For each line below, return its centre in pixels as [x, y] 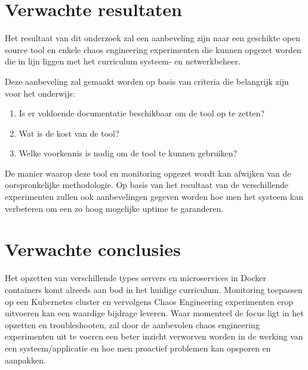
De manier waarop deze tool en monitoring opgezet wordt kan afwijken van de [148, 173]
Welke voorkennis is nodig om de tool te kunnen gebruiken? [128, 153]
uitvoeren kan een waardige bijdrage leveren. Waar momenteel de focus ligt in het [154, 313]
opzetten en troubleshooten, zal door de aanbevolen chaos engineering [132, 324]
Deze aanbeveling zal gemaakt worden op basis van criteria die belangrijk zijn [147, 81]
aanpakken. [25, 360]
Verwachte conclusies [93, 249]
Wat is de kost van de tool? [69, 133]
